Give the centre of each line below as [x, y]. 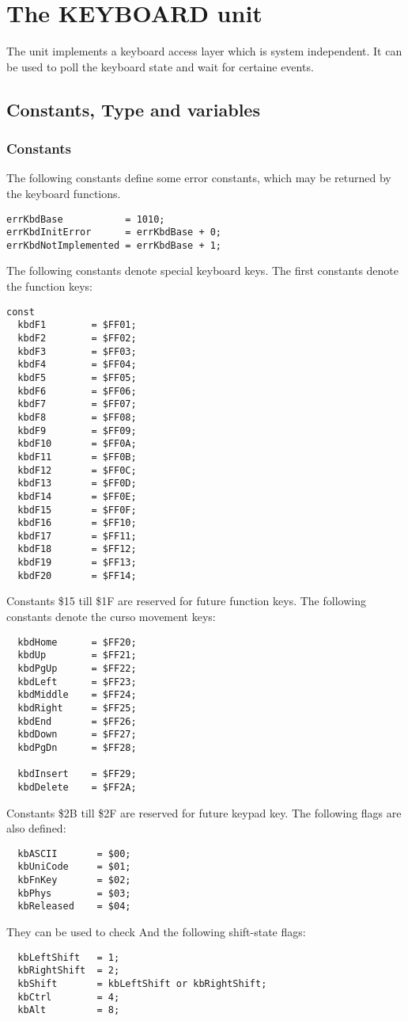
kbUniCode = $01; [74, 867]
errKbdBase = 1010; [86, 219]
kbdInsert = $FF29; [77, 774]
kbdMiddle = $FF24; [77, 695]
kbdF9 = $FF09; [77, 430]
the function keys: [49, 286]
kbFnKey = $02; [74, 880]
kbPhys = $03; [74, 893]
